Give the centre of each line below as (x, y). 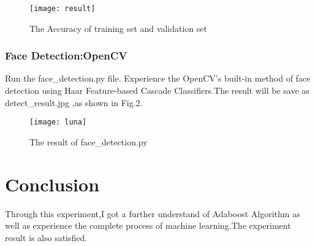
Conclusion (52, 184)
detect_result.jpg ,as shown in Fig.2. (74, 102)
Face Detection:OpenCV (66, 56)
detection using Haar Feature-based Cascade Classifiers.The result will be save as (157, 90)
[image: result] (63, 9)
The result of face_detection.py (89, 141)
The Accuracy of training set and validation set (118, 28)
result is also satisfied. (46, 237)
